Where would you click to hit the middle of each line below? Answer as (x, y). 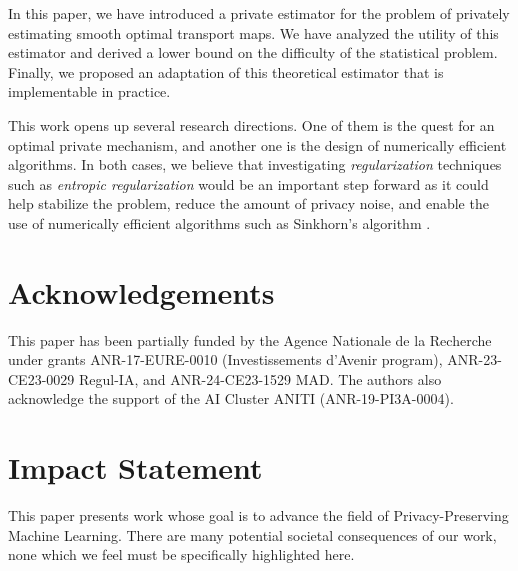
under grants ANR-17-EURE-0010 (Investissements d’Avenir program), (225, 359)
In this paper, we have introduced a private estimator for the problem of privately (259, 13)
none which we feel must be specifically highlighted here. (181, 554)
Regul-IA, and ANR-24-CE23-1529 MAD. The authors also (260, 378)
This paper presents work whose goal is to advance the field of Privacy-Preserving (258, 515)
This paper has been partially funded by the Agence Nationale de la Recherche (250, 339)
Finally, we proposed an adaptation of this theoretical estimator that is (226, 71)
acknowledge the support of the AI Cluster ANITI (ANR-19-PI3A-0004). (231, 398)
